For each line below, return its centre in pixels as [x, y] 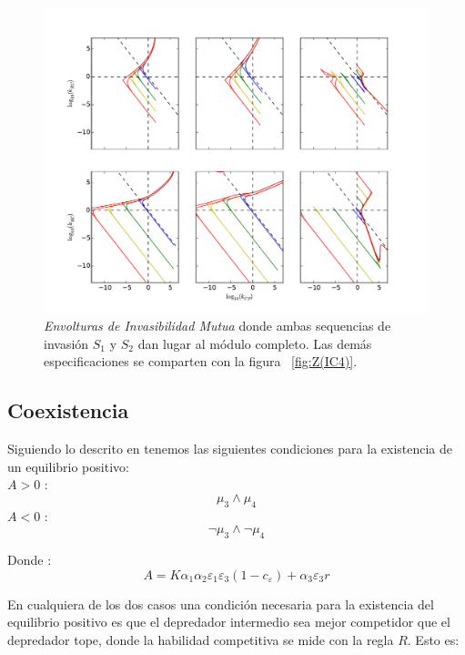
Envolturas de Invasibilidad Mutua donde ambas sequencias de [217, 326]
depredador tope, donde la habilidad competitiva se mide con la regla [201, 640]
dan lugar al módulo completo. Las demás [255, 343]
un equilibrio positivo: [68, 466]
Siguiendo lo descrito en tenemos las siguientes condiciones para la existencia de [230, 449]
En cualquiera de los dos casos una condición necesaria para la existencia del [221, 604]
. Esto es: [433, 640]
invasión [66, 343]
